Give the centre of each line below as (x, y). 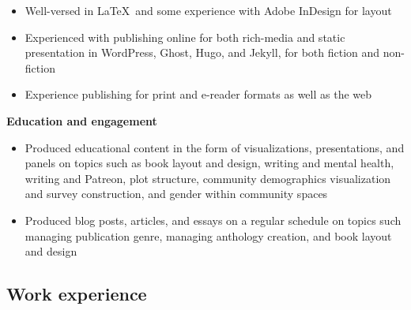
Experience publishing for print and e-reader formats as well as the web (198, 94)
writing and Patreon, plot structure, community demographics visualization (208, 178)
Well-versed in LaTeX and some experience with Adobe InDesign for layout (208, 10)
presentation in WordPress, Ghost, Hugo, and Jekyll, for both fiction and (202, 52)
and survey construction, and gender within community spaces (176, 194)
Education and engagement (82, 120)
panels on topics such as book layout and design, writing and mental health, (209, 163)
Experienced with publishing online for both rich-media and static (185, 37)
